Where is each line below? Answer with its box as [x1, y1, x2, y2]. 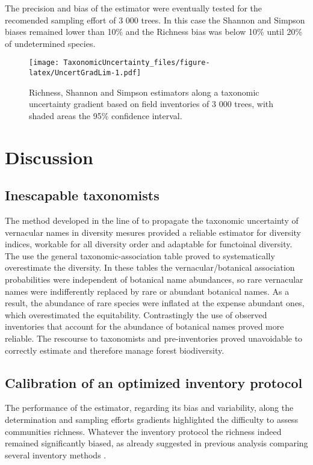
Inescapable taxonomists [5, 186, 160, 205]
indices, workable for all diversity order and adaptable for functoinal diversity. [5, 238, 293, 250]
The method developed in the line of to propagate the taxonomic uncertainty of [5, 214, 299, 227]
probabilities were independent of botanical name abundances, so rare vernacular [5, 273, 303, 286]
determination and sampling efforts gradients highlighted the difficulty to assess [5, 413, 299, 425]
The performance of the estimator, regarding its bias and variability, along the [5, 401, 294, 414]
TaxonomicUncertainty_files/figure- [63, 58, 210, 67]
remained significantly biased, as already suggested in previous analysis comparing [5, 437, 308, 449]
